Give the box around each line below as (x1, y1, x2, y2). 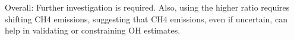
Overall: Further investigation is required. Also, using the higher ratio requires (5, 1, 290, 13)
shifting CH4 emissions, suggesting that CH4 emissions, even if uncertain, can (5, 12, 287, 25)
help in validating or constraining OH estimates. (5, 24, 181, 36)
